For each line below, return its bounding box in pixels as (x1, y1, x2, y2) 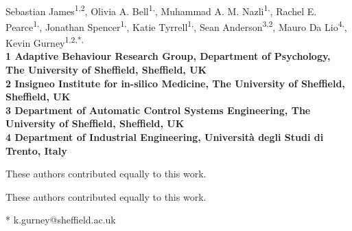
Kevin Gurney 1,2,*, (5, 34, 84, 49)
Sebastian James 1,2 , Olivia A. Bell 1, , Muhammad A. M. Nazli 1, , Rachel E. (5, 1, 317, 18)
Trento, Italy (5, 143, 67, 157)
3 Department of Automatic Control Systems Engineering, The (5, 102, 311, 117)
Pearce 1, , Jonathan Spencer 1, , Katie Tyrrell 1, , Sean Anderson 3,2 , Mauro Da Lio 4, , (5, 17, 347, 34)
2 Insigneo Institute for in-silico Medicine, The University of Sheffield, (5, 76, 345, 90)
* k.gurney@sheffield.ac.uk (5, 212, 116, 227)
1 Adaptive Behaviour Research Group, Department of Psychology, (5, 49, 331, 63)
